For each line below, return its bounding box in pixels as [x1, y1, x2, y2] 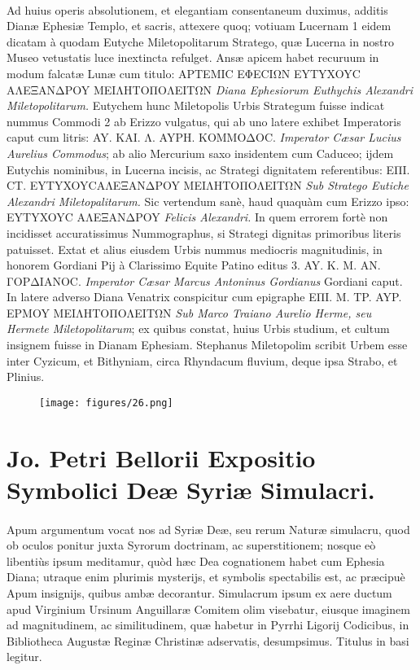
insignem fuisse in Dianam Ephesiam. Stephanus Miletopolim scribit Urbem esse [7, 336, 408, 353]
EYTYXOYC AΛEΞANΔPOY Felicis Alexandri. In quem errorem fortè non [7, 208, 388, 226]
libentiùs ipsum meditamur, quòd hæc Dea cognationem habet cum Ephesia [7, 552, 385, 569]
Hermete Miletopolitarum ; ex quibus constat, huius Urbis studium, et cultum [7, 320, 390, 337]
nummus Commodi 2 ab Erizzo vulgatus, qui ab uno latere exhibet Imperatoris [7, 112, 401, 129]
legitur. [7, 648, 42, 665]
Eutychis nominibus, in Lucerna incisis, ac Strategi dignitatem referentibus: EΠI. [7, 160, 410, 177]
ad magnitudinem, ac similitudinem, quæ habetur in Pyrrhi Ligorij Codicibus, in [7, 616, 409, 633]
